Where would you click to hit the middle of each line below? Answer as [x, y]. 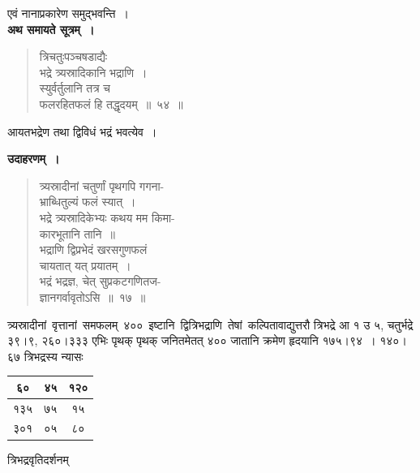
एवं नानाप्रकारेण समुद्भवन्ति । [68, 13]
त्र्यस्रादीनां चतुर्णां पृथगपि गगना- [102, 185]
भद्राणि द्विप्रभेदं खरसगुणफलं [93, 249]
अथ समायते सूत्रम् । [51, 29]
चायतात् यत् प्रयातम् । [85, 265]
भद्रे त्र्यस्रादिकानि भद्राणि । [93, 72]
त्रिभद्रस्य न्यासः [54, 356]
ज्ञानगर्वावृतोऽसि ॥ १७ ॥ [92, 297]
